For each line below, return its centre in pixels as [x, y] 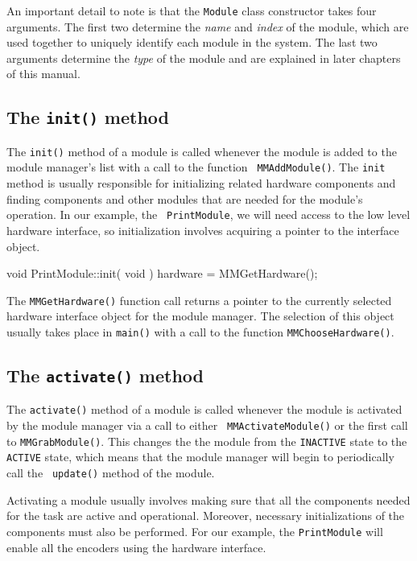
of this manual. [43, 74]
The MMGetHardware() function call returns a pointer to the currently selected [199, 300]
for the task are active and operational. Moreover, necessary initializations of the [206, 516]
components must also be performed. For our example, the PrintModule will [195, 531]
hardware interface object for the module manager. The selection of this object [200, 316]
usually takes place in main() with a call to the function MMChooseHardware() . [200, 332]
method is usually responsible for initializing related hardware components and [201, 183]
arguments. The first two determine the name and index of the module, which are [208, 26]
